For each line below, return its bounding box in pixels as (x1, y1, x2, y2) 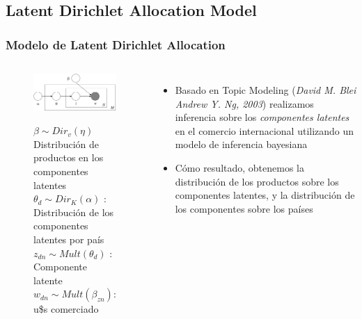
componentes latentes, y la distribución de (175, 188, 355, 202)
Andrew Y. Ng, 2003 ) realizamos (175, 96, 314, 111)
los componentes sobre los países (175, 201, 313, 215)
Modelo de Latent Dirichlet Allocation (6, 35, 226, 53)
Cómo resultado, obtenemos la (175, 160, 304, 174)
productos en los (33, 150, 104, 165)
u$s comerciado (33, 302, 99, 316)
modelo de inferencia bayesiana (175, 137, 308, 152)
